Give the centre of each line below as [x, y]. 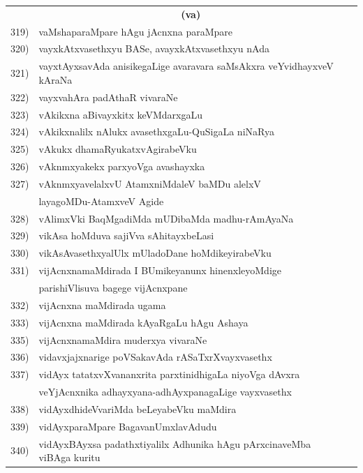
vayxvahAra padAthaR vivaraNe [108, 97]
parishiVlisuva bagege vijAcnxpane [113, 287]
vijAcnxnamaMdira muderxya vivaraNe [123, 339]
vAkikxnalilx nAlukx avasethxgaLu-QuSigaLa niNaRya [156, 132]
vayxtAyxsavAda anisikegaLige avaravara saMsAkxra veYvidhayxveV [186, 66]
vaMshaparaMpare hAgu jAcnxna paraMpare [136, 31]
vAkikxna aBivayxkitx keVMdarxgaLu [121, 114]
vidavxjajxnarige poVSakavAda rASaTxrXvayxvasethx [155, 357]
